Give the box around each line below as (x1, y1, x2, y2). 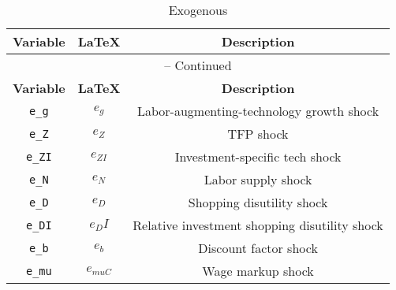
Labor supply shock (204, 170, 312, 188)
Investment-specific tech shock (174, 147, 342, 165)
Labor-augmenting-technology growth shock (136, 102, 379, 120)
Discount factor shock (198, 239, 318, 257)
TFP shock (227, 125, 289, 143)
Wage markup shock (202, 262, 314, 280)
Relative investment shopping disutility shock (133, 216, 383, 234)
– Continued (164, 56, 232, 74)
